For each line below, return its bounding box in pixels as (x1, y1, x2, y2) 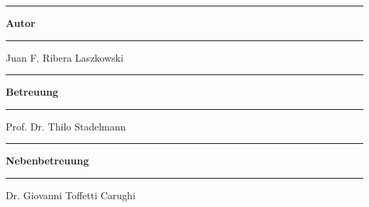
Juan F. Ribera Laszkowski (6, 50, 123, 65)
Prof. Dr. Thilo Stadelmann (6, 118, 126, 133)
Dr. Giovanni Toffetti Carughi (6, 187, 136, 202)
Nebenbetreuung (6, 153, 89, 168)
